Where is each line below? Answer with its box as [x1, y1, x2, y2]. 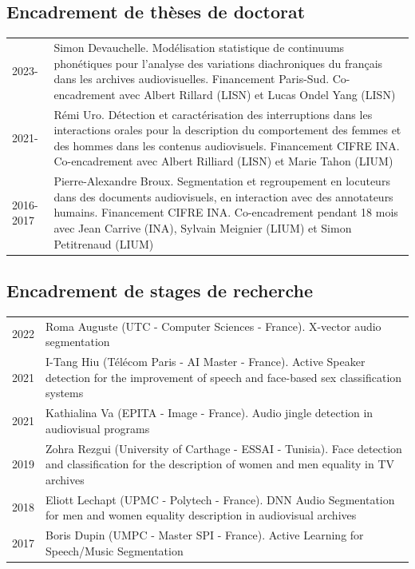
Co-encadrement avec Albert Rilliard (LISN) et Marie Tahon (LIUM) [53, 153, 393, 169]
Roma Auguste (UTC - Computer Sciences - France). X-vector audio [45, 317, 381, 334]
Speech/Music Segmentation [45, 542, 184, 559]
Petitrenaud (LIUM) [53, 235, 154, 252]
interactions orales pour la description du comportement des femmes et [53, 121, 401, 138]
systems [45, 384, 84, 401]
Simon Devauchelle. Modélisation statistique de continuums [53, 38, 345, 55]
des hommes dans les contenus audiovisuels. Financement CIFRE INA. [53, 137, 400, 153]
